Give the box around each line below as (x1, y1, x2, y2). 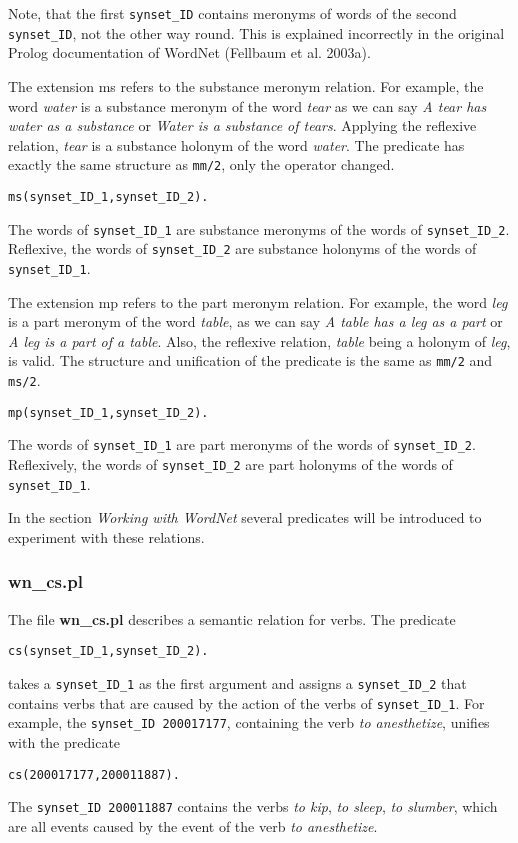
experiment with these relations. (8, 526, 205, 547)
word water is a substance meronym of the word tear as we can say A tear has (8, 95, 487, 116)
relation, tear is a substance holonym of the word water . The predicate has (8, 134, 465, 155)
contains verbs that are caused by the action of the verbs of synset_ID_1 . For (8, 692, 485, 713)
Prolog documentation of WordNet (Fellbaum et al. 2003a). (8, 42, 371, 63)
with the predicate (8, 731, 121, 752)
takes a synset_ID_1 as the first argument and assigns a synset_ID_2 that (8, 672, 467, 693)
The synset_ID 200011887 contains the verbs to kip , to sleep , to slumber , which (8, 796, 498, 817)
